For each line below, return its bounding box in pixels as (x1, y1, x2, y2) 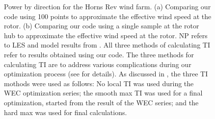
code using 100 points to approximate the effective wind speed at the (4, 11, 212, 21)
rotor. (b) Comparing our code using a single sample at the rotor (4, 21, 199, 31)
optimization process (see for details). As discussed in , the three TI (4, 69, 208, 79)
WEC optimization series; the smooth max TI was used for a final (4, 88, 203, 98)
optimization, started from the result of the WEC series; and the (4, 97, 199, 107)
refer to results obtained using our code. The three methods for (4, 49, 194, 59)
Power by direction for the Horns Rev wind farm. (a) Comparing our (4, 1, 211, 11)
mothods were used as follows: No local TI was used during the (4, 78, 194, 88)
